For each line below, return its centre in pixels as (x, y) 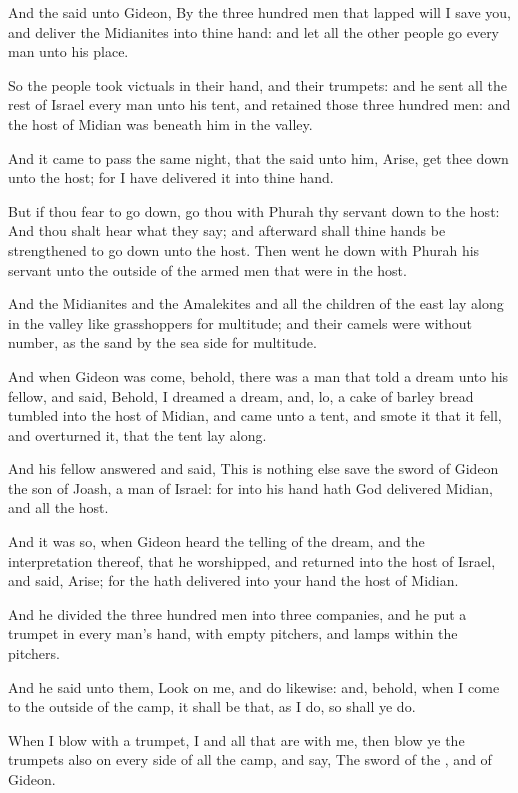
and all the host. (58, 507)
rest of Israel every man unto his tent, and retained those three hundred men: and (259, 104)
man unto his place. (68, 51)
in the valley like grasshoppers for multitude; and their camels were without (240, 322)
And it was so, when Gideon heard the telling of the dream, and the (216, 541)
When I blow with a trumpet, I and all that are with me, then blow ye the (236, 739)
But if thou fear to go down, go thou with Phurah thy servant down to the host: (254, 210)
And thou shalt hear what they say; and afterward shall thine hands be (227, 230)
